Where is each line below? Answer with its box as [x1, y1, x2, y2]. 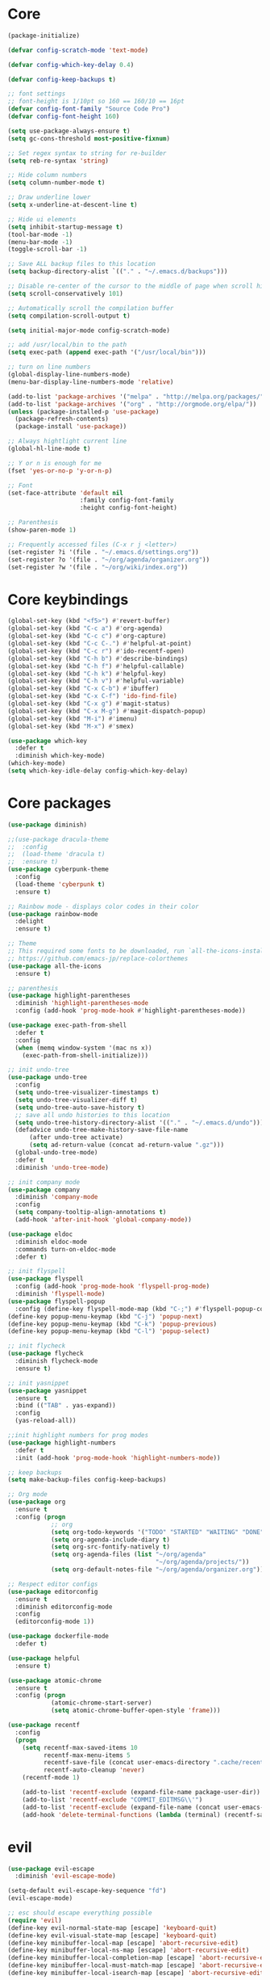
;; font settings [7, 90, 66, 98]
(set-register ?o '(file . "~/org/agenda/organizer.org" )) [7, 555, 210, 564]
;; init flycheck [7, 1342, 66, 1350]
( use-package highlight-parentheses [7, 991, 131, 1000]
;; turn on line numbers [7, 363, 91, 372]
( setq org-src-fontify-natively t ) [50, 1543, 171, 1551]
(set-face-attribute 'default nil [7, 489, 124, 497]
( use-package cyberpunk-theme [7, 865, 110, 873]
